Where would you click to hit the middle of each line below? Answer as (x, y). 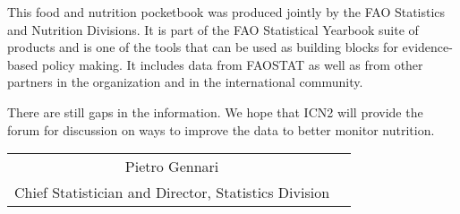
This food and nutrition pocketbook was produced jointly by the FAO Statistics (226, 12)
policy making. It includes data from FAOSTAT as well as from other (232, 64)
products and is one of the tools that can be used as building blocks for (203, 47)
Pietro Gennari (172, 167)
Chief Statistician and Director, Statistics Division (172, 193)
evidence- (427, 47)
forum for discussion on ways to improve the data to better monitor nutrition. (221, 129)
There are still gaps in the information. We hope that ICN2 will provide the (215, 111)
